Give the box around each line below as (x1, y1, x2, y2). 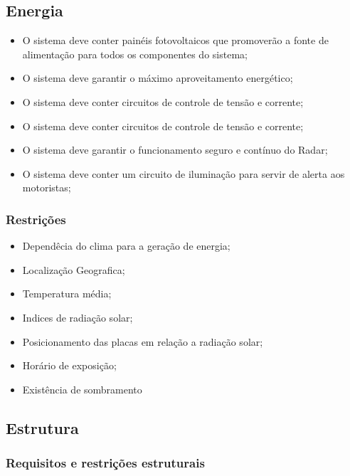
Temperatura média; (22, 286, 112, 301)
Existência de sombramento (22, 381, 142, 396)
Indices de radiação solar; (22, 310, 133, 324)
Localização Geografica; (22, 262, 125, 277)
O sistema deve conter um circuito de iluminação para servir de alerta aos (22, 166, 345, 181)
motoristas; (22, 180, 71, 195)
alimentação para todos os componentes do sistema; (22, 46, 248, 61)
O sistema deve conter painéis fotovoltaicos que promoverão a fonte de (22, 33, 329, 48)
